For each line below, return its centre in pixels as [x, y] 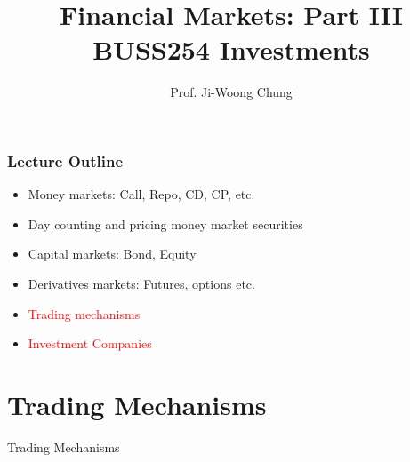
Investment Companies [90, 343]
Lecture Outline [65, 160]
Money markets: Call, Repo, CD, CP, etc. [141, 194]
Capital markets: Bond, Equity [112, 254]
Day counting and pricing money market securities [165, 223]
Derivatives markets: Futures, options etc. [141, 283]
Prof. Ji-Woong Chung [231, 92]
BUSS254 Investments [231, 49]
